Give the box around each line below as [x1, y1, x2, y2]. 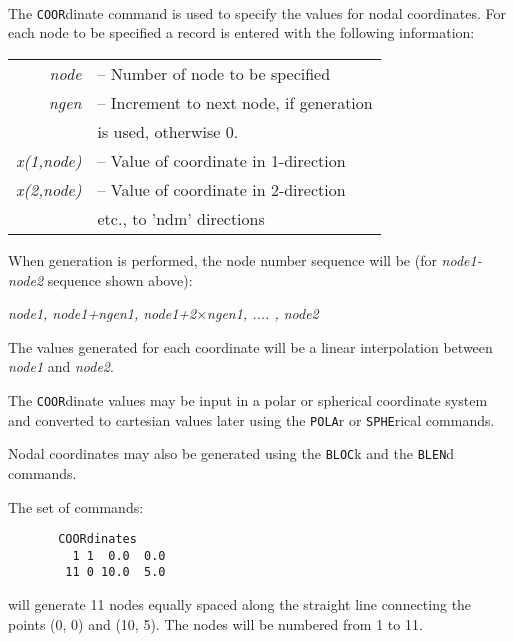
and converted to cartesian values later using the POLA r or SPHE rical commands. [8, 409, 495, 430]
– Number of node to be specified [97, 62, 331, 86]
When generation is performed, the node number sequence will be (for [8, 250, 437, 271]
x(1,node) [16, 149, 82, 173]
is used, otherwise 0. [97, 120, 239, 144]
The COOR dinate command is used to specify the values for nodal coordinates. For [8, 2, 506, 23]
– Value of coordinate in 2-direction [97, 178, 346, 202]
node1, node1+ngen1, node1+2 [8, 303, 197, 324]
